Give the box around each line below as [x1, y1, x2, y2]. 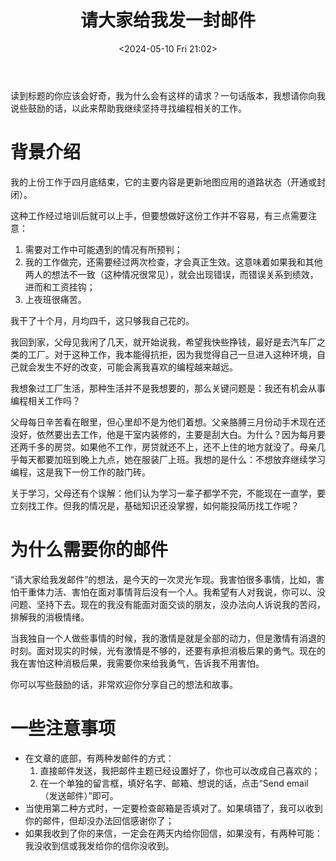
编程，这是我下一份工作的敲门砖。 [10, 466, 151, 478]
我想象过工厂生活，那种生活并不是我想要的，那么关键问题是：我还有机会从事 [10, 382, 326, 394]
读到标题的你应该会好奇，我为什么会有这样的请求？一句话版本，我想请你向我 [10, 89, 326, 101]
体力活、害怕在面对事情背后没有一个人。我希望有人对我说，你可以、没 [36, 586, 326, 598]
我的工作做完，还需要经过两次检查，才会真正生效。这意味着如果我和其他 [24, 256, 323, 268]
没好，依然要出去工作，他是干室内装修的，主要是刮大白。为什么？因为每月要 [10, 428, 326, 440]
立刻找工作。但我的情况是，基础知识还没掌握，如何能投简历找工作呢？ [10, 499, 300, 511]
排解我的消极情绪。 [10, 611, 90, 623]
